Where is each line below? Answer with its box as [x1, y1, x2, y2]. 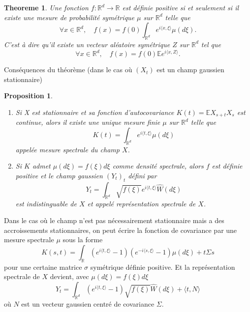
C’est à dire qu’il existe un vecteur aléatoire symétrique [4, 39, 170, 49]
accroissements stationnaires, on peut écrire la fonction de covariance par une [4, 225, 237, 235]
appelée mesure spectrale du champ [15, 144, 120, 154]
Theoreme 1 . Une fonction [4, 2, 89, 12]
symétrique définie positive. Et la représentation [90, 261, 235, 272]
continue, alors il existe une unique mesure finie [15, 117, 160, 127]
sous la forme [62, 234, 103, 245]
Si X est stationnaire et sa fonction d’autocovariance [15, 107, 174, 117]
